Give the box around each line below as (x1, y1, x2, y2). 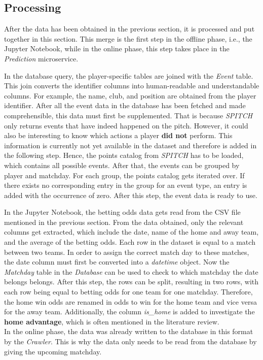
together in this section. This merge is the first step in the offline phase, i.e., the (4, 33, 252, 44)
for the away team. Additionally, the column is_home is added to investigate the (4, 306, 255, 317)
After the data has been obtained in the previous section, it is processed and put (4, 23, 255, 34)
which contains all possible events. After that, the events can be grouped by (4, 159, 240, 170)
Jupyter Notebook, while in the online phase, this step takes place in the (4, 43, 230, 54)
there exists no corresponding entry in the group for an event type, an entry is (4, 180, 247, 190)
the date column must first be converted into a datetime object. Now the (4, 256, 230, 267)
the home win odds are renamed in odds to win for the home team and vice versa (4, 296, 257, 307)
